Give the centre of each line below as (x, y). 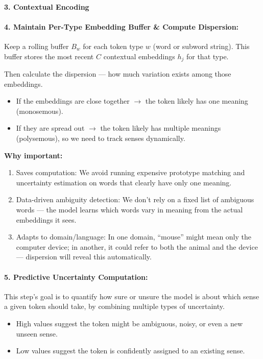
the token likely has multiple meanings (161, 128)
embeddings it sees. (46, 219)
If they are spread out (50, 128)
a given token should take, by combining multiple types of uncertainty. (114, 306)
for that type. (207, 56)
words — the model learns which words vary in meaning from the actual (129, 209)
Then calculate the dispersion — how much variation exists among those (118, 74)
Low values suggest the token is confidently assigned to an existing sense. (130, 351)
